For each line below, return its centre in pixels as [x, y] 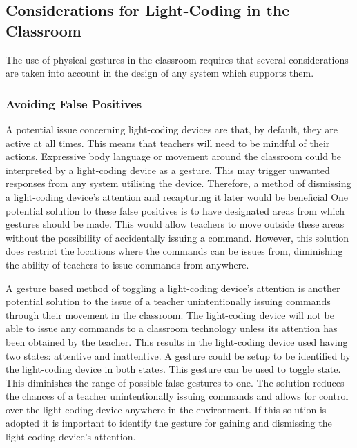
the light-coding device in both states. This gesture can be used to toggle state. [173, 369]
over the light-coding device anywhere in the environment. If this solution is [166, 409]
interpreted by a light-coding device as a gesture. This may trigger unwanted [168, 169]
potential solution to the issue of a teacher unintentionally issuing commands [168, 301]
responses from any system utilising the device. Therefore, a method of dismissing [178, 183]
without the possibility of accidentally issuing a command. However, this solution [177, 237]
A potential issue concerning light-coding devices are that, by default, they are [172, 129]
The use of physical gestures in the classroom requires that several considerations [177, 59]
